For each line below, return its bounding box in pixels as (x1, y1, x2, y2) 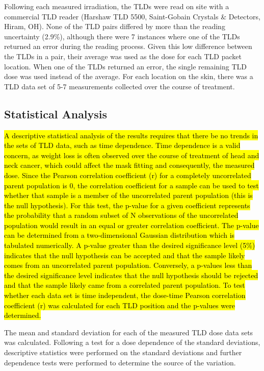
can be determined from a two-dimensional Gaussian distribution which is (4, 230, 235, 240)
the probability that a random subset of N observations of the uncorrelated (4, 210, 239, 220)
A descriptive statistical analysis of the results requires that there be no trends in (4, 130, 258, 140)
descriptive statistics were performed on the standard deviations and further (4, 347, 242, 358)
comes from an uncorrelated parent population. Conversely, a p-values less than (4, 260, 252, 270)
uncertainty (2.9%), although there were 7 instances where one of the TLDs (4, 31, 240, 41)
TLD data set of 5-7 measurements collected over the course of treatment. (4, 81, 235, 91)
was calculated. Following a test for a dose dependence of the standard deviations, (4, 337, 260, 348)
